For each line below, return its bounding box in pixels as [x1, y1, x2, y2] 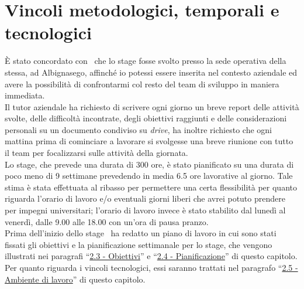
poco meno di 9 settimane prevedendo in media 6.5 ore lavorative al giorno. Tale [5, 169, 293, 182]
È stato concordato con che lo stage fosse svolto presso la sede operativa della [5, 55, 286, 67]
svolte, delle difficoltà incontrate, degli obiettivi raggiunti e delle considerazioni [5, 112, 287, 124]
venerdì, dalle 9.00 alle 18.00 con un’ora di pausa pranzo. [5, 215, 209, 227]
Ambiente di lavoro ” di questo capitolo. [5, 273, 146, 285]
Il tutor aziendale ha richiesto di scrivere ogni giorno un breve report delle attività [5, 100, 299, 113]
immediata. [5, 89, 45, 101]
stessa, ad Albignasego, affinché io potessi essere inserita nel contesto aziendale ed [5, 66, 298, 78]
